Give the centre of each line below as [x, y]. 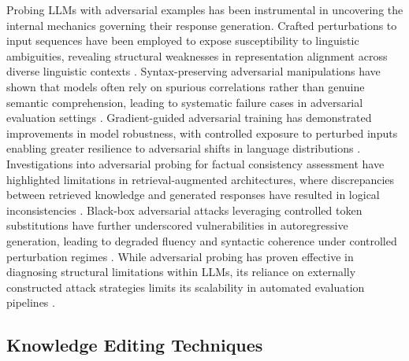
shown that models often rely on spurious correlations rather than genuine [186, 86]
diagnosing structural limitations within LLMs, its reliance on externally [181, 272]
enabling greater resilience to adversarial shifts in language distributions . [184, 148]
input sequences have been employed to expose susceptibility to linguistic [183, 41]
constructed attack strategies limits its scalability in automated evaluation [186, 287]
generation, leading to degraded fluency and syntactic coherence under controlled [202, 240]
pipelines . [31, 302]
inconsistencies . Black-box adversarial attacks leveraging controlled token [184, 210]
